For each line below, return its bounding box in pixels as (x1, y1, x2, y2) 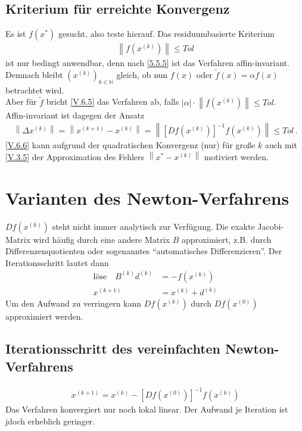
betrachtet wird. (5, 83, 64, 96)
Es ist (5, 27, 26, 40)
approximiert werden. (5, 310, 83, 323)
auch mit (264, 139, 297, 151)
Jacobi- (257, 220, 284, 232)
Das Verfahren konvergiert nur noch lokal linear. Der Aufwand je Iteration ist (5, 403, 288, 416)
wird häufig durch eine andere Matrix (33, 233, 170, 245)
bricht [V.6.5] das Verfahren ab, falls (46, 95, 179, 108)
